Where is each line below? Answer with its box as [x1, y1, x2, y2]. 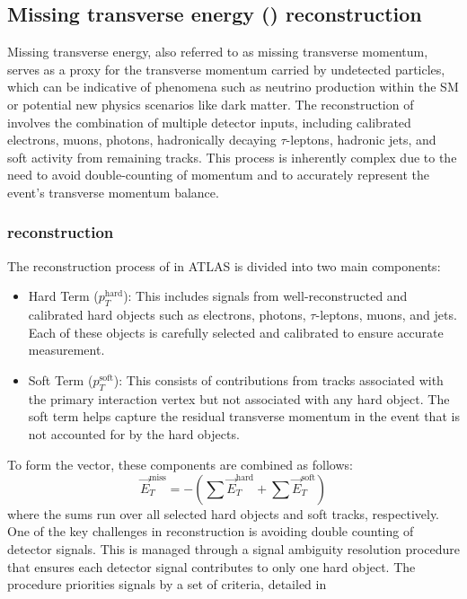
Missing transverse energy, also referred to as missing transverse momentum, [7, 42, 428, 61]
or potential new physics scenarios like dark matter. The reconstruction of [7, 94, 414, 113]
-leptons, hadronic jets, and [286, 130, 436, 149]
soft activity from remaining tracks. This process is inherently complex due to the [7, 147, 457, 166]
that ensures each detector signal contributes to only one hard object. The [7, 557, 416, 576]
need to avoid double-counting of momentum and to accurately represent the [7, 165, 429, 184]
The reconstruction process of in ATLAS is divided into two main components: [7, 256, 441, 275]
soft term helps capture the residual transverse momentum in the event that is [28, 407, 460, 426]
